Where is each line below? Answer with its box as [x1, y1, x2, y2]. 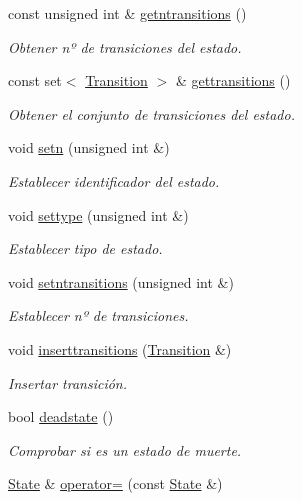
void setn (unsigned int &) [8, 137, 170, 158]
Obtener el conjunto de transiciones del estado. [8, 103, 295, 124]
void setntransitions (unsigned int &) [8, 271, 234, 292]
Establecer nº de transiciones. [8, 305, 189, 326]
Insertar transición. [8, 372, 128, 393]
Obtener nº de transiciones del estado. [8, 36, 242, 57]
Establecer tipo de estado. [8, 238, 163, 259]
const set [8, 70, 62, 91]
